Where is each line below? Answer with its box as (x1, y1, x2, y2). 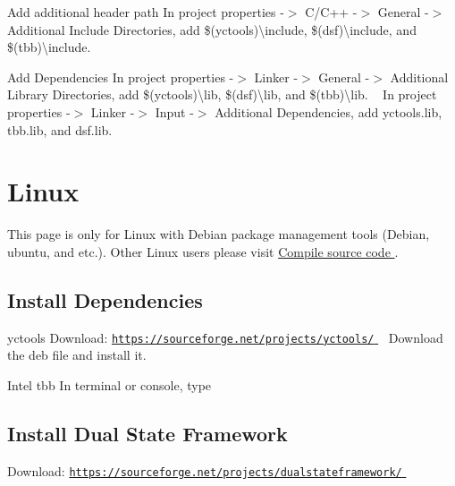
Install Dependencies (7, 286, 203, 313)
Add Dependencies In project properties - (7, 67, 234, 86)
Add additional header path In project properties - (7, 3, 284, 21)
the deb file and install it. (7, 345, 147, 364)
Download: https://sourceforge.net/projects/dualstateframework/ (7, 461, 402, 480)
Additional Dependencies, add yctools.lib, (215, 102, 442, 121)
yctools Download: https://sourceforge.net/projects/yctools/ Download (7, 328, 443, 346)
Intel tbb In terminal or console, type (7, 375, 212, 394)
